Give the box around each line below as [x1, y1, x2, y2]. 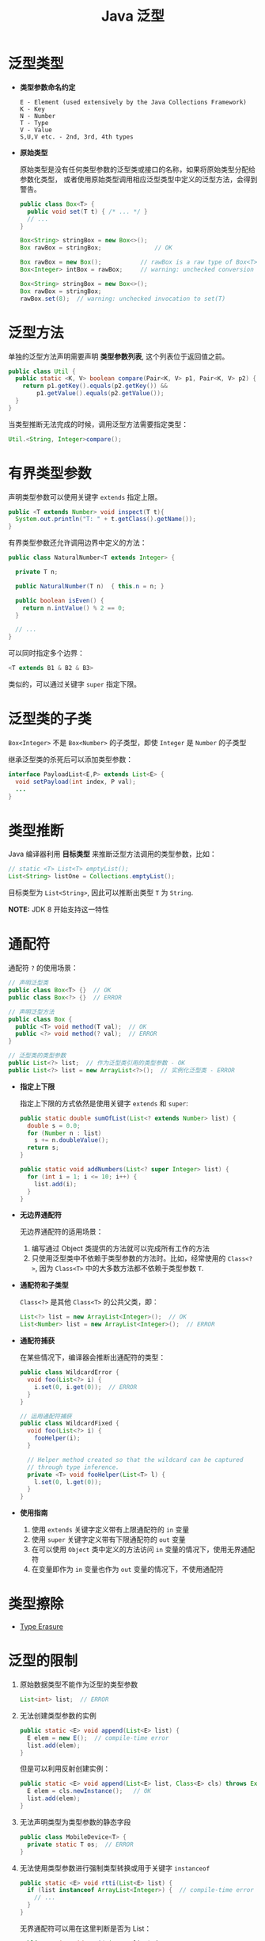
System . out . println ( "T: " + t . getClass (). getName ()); [15, 516, 196, 523]
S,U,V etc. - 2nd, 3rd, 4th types [19, 132, 134, 141]
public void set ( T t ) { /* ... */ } [27, 207, 148, 215]
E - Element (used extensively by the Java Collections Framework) [19, 98, 247, 106]
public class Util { [8, 367, 77, 375]
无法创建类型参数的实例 [19, 1711, 97, 1720]
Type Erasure [19, 1622, 63, 1631]
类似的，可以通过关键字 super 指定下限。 [8, 679, 141, 689]
